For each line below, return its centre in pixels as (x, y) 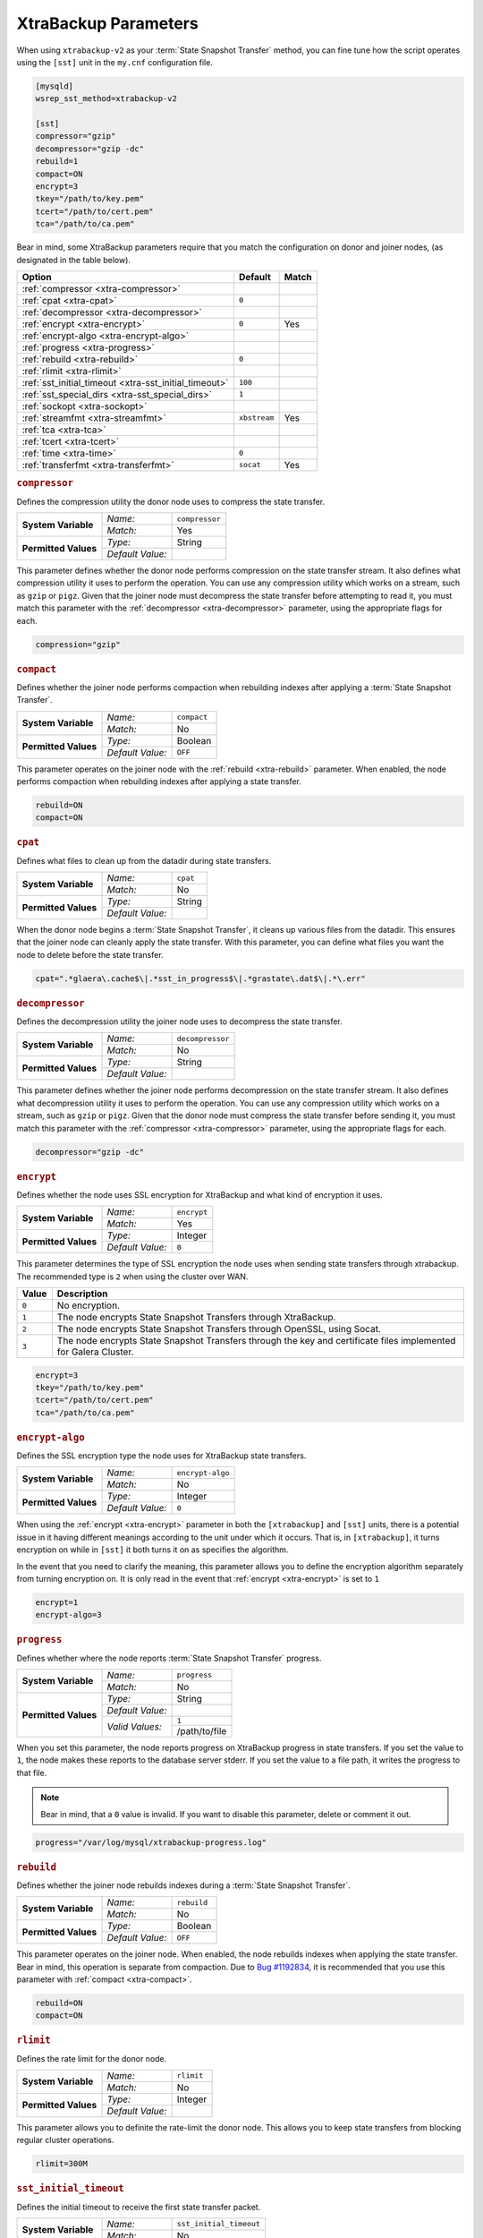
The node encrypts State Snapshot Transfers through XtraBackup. (196, 1317)
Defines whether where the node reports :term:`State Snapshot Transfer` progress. (169, 1658)
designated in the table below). (74, 260)
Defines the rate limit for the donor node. (92, 2058)
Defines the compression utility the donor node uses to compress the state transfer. (171, 501)
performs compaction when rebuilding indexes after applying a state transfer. (159, 782)
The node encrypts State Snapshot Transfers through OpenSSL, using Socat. (219, 1329)
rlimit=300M (62, 2164)
